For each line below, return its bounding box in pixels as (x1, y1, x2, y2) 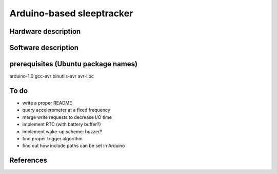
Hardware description (9, 27, 81, 36)
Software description (9, 43, 79, 52)
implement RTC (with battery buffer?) (22, 121, 101, 128)
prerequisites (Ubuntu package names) (9, 60, 138, 68)
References (9, 156, 47, 165)
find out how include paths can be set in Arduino (22, 143, 125, 149)
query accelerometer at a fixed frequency (22, 107, 110, 113)
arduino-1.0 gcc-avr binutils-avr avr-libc (9, 73, 94, 79)
